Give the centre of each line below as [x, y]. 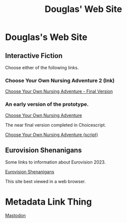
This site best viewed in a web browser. [45, 182]
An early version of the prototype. [47, 104]
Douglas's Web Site [46, 37]
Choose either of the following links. [42, 68]
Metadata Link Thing [49, 202]
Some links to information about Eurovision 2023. [55, 162]
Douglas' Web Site [83, 9]
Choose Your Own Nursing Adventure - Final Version [59, 91]
